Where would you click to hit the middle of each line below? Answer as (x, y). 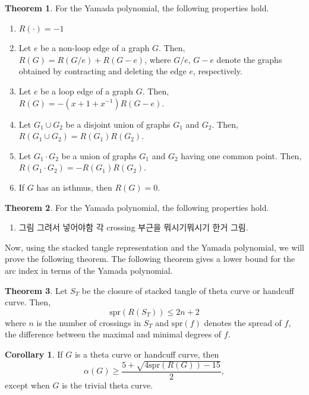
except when (27, 385)
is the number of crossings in (89, 322)
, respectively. (218, 71)
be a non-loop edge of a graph (95, 48)
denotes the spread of (243, 322)
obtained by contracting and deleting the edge (103, 71)
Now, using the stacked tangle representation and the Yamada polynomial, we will (154, 247)
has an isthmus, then (74, 187)
